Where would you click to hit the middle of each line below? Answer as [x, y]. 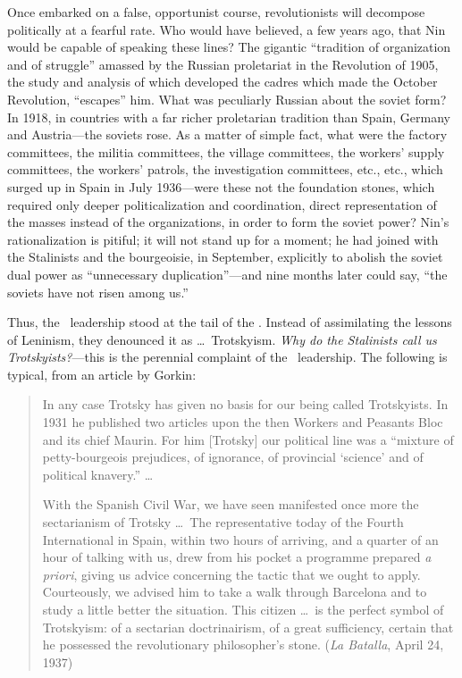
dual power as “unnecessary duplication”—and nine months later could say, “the [227, 274]
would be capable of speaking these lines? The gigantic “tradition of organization [229, 47]
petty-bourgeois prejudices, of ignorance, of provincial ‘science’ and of [233, 457]
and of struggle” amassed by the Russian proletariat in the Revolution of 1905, [223, 64]
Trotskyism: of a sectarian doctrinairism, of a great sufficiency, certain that [248, 627]
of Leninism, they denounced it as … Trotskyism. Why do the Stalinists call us [222, 339]
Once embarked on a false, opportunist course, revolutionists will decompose [216, 12]
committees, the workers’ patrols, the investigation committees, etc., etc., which [225, 169]
